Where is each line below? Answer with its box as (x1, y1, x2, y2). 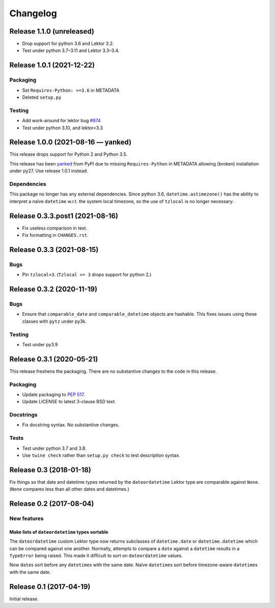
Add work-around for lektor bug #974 (22, 118, 101, 124)
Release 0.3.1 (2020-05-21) (9, 354, 98, 364)
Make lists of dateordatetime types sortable (9, 529, 108, 535)
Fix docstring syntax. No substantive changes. (22, 422, 120, 428)
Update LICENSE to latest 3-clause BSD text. (22, 399, 116, 405)
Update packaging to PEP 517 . (22, 391, 85, 397)
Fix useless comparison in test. (22, 225, 88, 231)
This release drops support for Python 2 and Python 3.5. (9, 151, 127, 157)
